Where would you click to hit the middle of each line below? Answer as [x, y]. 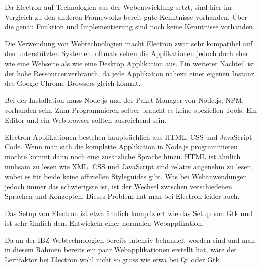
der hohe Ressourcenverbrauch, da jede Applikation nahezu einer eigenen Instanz [130, 73]
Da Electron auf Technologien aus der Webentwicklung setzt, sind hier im [118, 7]
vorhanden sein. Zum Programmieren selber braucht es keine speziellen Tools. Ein [131, 110]
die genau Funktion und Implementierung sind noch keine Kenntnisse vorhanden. [130, 26]
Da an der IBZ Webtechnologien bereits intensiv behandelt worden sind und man [130, 239]
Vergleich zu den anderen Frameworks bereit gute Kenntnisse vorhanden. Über [126, 16]
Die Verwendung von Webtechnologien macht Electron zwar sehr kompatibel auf [129, 43]
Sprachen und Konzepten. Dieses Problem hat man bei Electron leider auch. [122, 196]
